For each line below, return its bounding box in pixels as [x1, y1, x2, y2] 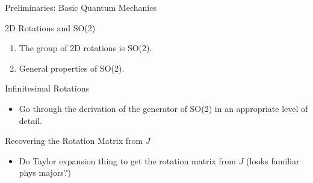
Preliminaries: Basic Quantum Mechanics [5, 1, 156, 13]
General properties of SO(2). [19, 61, 125, 74]
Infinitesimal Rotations [5, 82, 89, 95]
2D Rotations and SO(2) [5, 21, 96, 34]
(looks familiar [246, 154, 300, 167]
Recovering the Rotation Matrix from [5, 134, 143, 147]
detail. [19, 114, 42, 126]
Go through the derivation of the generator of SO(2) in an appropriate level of [19, 102, 308, 114]
